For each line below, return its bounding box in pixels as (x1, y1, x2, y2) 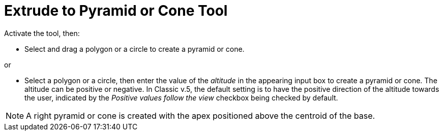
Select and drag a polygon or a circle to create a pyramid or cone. (24, 44, 245, 53)
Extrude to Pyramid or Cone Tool (4, 2, 228, 19)
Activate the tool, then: (4, 28, 80, 38)
